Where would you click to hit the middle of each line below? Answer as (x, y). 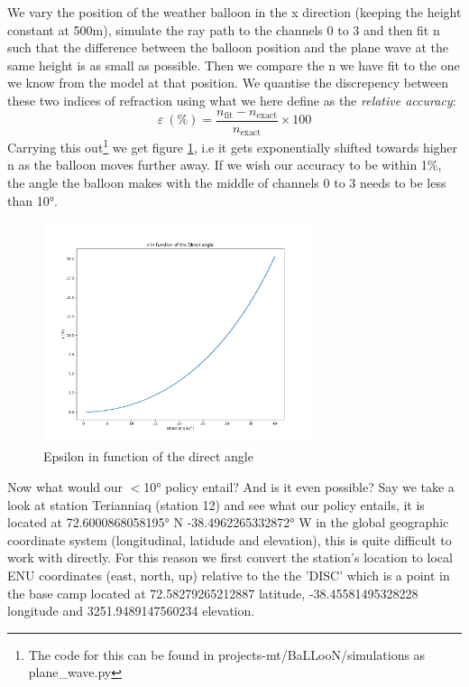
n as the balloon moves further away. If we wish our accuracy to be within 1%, (225, 165)
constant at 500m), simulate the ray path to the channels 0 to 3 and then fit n (224, 29)
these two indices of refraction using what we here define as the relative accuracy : (232, 100)
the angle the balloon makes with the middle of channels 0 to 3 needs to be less (227, 182)
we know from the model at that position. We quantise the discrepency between (228, 83)
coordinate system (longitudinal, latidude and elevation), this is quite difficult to (230, 539)
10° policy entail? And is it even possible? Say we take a (299, 487)
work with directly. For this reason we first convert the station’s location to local (230, 557)
